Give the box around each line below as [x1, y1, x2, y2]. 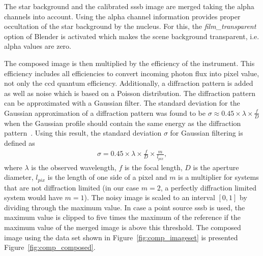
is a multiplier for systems [178, 172, 259, 182]
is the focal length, [124, 162, 183, 172]
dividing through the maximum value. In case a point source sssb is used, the [4, 202, 245, 212]
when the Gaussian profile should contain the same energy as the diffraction [4, 117, 241, 128]
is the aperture [193, 162, 239, 172]
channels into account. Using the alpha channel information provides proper [4, 11, 241, 21]
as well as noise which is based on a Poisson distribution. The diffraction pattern [4, 87, 256, 98]
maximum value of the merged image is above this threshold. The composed [4, 221, 241, 232]
